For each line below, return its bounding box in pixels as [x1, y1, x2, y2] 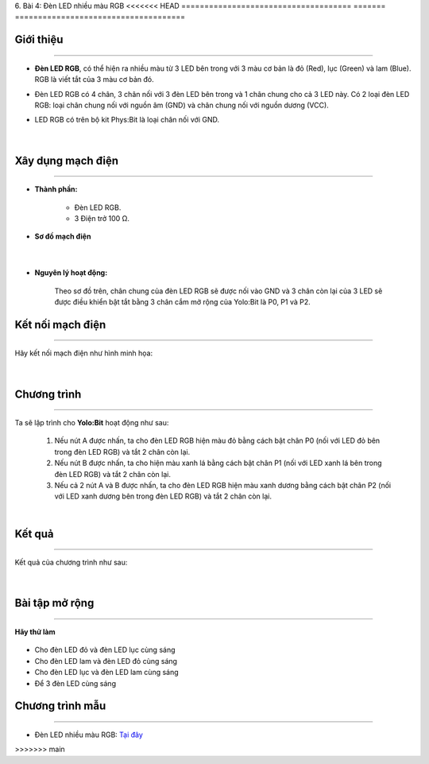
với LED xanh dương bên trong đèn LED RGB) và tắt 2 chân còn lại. [54, 491, 272, 501]
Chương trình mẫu [14, 700, 106, 713]
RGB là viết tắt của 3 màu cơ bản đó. [34, 75, 154, 84]
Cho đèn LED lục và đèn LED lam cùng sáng [34, 668, 179, 677]
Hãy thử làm [14, 627, 56, 637]
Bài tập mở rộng [14, 596, 95, 610]
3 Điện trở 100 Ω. [74, 213, 130, 223]
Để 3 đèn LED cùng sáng [34, 678, 117, 688]
